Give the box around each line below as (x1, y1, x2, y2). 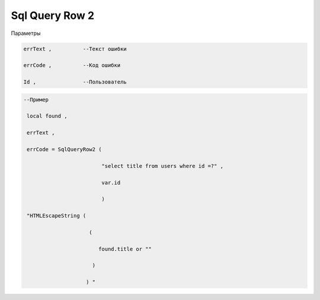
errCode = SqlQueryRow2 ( (27, 146, 102, 153)
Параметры (11, 30, 41, 37)
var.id (101, 179, 121, 186)
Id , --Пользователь (23, 79, 127, 85)
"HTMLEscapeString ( (27, 212, 87, 219)
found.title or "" (98, 245, 152, 252)
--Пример (23, 96, 49, 103)
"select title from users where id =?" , (101, 162, 224, 169)
